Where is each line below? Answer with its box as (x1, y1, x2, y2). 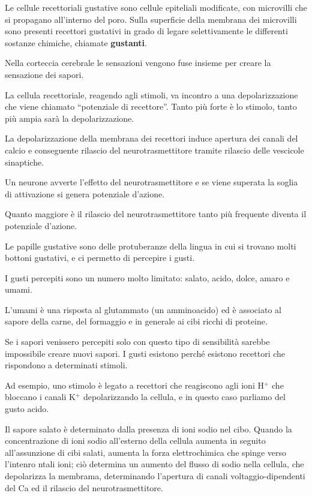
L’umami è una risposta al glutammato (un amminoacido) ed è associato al (5, 303, 281, 315)
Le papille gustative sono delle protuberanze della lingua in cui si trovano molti (5, 239, 296, 252)
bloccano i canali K (5, 390, 76, 403)
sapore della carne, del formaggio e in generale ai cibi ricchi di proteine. (5, 315, 268, 327)
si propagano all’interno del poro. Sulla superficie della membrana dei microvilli (5, 13, 297, 25)
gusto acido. (5, 402, 49, 415)
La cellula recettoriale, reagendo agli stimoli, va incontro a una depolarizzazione (5, 88, 298, 101)
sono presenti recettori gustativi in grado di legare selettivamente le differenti (5, 25, 288, 37)
